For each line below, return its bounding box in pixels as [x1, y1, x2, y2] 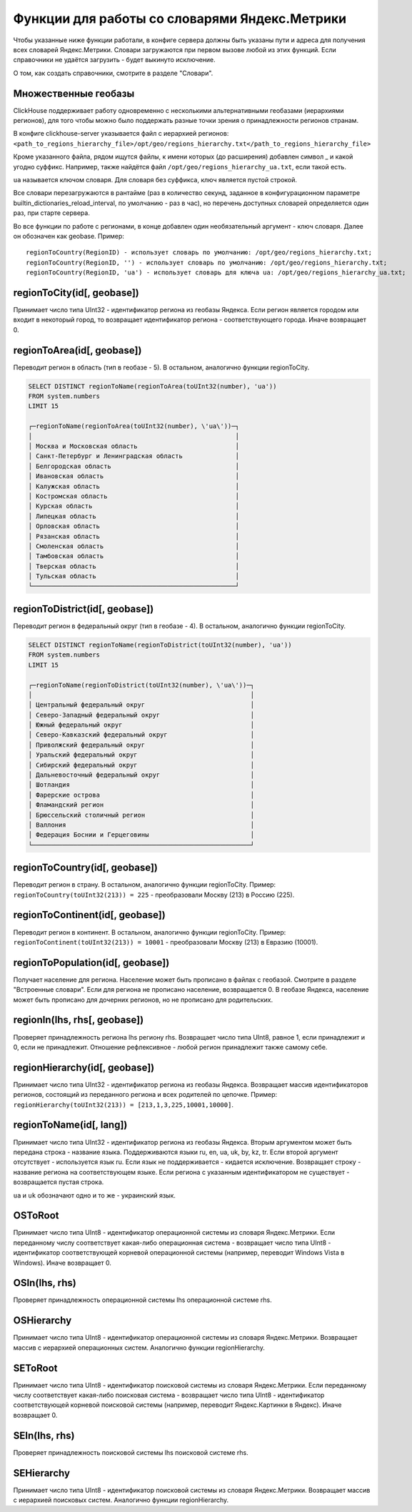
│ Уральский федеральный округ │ [28, 751, 255, 759]
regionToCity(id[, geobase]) [13, 287, 139, 299]
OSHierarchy [13, 1315, 72, 1327]
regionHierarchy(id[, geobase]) [13, 1061, 155, 1073]
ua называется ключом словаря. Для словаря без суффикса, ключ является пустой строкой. [13, 175, 298, 184]
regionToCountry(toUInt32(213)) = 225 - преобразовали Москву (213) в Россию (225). [13, 890, 295, 899]
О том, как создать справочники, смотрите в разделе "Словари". [13, 69, 213, 77]
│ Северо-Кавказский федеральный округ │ [28, 731, 255, 739]
